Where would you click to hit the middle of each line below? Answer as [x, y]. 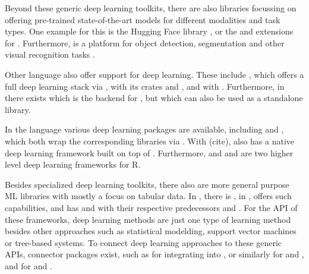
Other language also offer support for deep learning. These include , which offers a [154, 74]
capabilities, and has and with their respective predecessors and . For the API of [151, 207]
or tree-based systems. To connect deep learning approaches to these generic [144, 242]
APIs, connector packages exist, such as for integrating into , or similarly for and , [154, 254]
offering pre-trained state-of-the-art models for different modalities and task [143, 19]
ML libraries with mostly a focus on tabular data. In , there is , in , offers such [148, 196]
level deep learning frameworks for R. [73, 164]
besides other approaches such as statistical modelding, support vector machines [151, 231]
